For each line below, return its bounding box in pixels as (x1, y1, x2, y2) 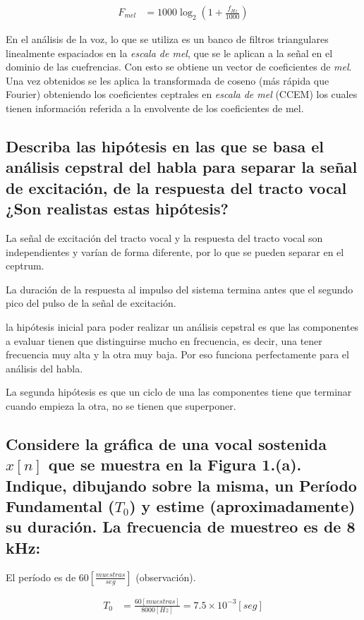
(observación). (135, 569, 196, 584)
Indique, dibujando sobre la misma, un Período (6, 474, 357, 496)
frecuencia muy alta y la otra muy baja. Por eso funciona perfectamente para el (6, 347, 349, 362)
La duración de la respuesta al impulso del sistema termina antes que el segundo (6, 281, 353, 296)
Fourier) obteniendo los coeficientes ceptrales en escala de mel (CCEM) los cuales (6, 87, 358, 102)
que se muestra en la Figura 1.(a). (48, 454, 302, 475)
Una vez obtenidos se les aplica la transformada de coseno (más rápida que (6, 73, 329, 87)
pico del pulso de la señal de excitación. (6, 296, 176, 310)
